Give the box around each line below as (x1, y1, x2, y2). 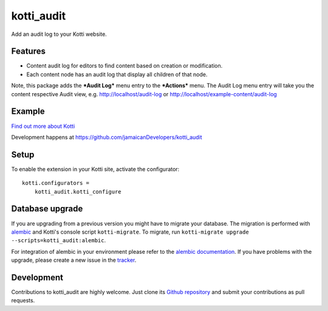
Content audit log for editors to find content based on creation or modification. (26, 62, 223, 69)
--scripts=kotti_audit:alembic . (11, 237, 106, 244)
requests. (11, 297, 35, 304)
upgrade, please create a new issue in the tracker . (11, 256, 137, 264)
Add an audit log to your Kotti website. (11, 30, 108, 38)
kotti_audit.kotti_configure (34, 188, 121, 195)
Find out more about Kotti (11, 122, 75, 130)
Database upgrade (11, 204, 83, 214)
